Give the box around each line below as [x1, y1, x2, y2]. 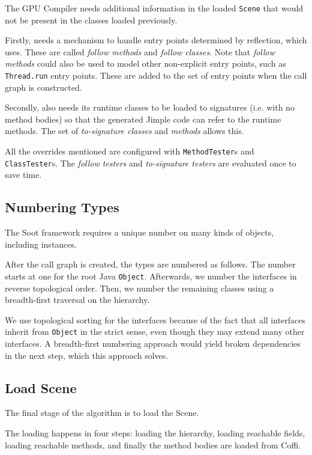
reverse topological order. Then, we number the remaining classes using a [5, 281, 274, 294]
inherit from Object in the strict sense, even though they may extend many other [5, 325, 305, 338]
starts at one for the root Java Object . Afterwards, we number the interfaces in [5, 269, 297, 282]
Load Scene [5, 378, 77, 397]
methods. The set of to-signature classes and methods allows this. [5, 124, 244, 137]
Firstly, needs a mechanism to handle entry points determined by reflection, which [5, 34, 307, 46]
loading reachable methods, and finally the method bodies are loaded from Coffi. [5, 438, 301, 451]
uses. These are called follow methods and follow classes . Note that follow [5, 45, 275, 58]
